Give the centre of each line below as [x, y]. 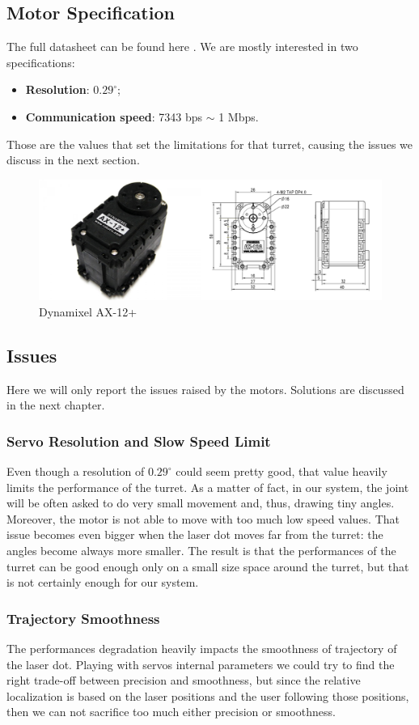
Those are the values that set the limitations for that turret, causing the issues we [209, 144]
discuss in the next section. [73, 160]
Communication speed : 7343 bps [114, 116]
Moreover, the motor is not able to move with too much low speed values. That [203, 518]
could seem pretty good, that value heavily [281, 471]
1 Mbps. [239, 116]
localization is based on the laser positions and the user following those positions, [208, 695]
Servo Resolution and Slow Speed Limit [139, 441]
